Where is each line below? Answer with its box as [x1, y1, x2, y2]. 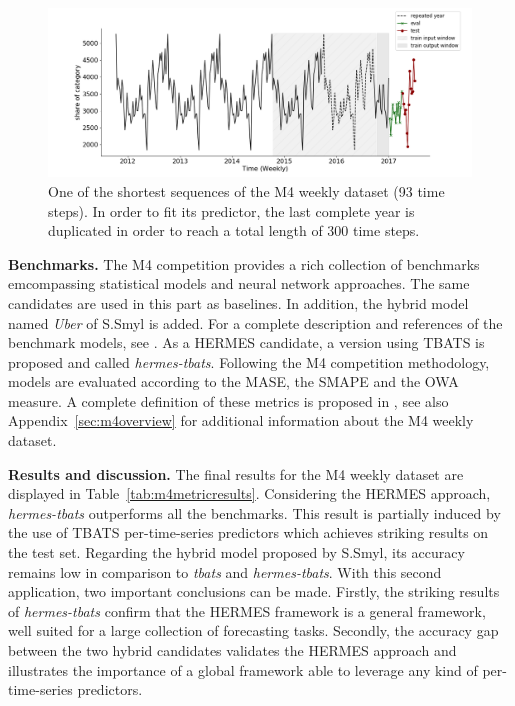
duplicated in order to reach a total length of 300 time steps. [48, 220, 420, 241]
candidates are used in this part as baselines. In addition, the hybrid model [8, 292, 469, 313]
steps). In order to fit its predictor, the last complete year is [48, 200, 415, 221]
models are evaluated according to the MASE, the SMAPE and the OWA [8, 371, 459, 392]
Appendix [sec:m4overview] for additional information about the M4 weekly [8, 410, 474, 431]
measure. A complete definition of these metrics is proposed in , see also [8, 390, 449, 411]
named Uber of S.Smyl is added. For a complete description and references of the [8, 312, 503, 333]
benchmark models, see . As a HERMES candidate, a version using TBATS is [8, 332, 485, 353]
